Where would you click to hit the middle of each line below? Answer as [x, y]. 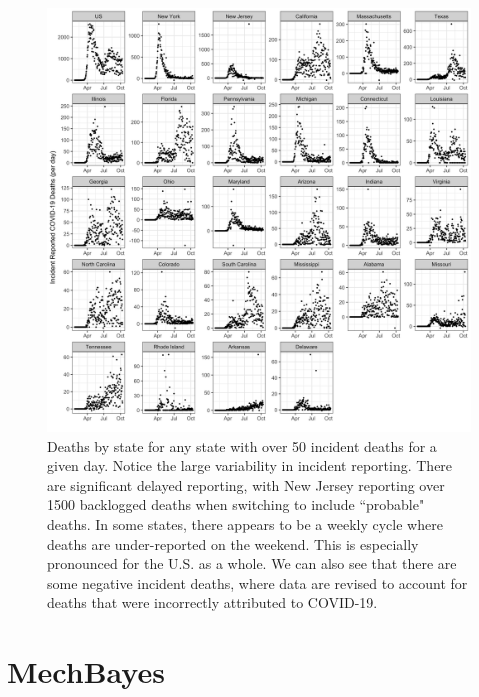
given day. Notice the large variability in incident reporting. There [250, 465]
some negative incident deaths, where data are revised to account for [257, 582]
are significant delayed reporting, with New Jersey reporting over [246, 484]
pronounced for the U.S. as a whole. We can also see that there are [252, 563]
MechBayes [86, 671]
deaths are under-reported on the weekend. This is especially [233, 543]
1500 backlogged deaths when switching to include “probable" [236, 504]
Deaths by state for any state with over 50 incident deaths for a [242, 445]
